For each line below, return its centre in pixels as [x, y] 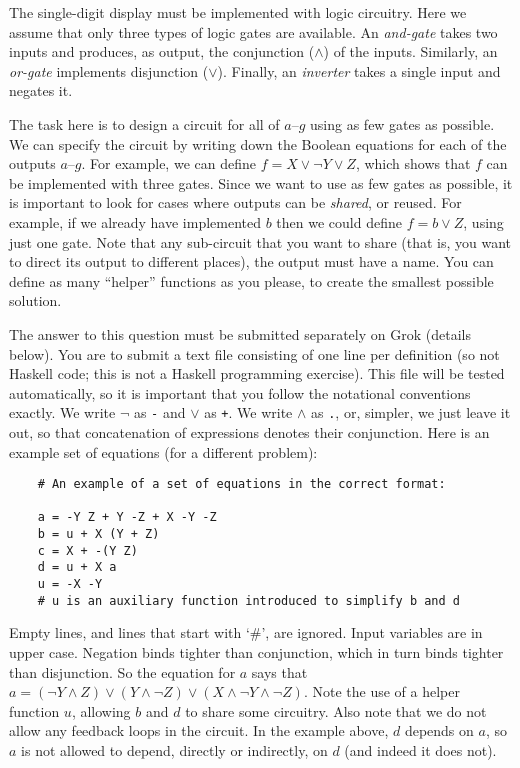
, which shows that [413, 163]
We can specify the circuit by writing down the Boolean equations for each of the [258, 143]
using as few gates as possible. [402, 123]
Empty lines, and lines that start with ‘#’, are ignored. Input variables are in [246, 632]
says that [279, 671]
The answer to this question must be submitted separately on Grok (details [240, 333]
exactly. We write [62, 412]
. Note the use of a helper [381, 691]
